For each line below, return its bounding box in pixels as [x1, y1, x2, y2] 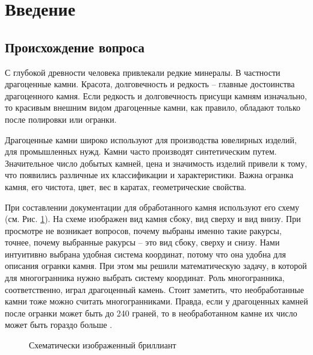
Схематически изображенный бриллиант [29, 339, 176, 351]
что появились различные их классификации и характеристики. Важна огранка [5, 168, 294, 181]
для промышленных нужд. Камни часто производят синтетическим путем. [5, 145, 277, 158]
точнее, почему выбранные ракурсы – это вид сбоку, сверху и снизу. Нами [5, 236, 280, 248]
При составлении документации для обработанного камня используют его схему [5, 200, 300, 213]
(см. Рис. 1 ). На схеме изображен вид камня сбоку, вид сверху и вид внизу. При [5, 212, 301, 225]
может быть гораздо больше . [5, 318, 113, 331]
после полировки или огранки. [5, 113, 117, 125]
